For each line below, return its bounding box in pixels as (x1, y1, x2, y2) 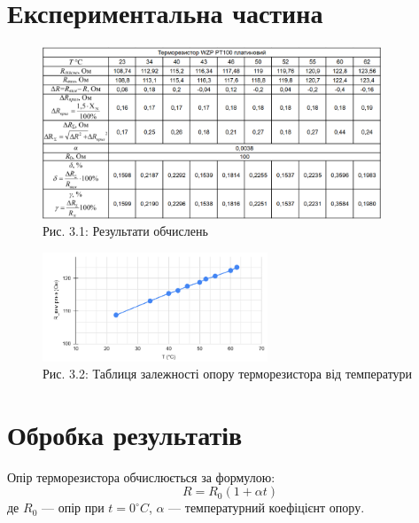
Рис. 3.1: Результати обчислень (43, 222, 208, 240)
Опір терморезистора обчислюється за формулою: (7, 467, 275, 486)
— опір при (41, 498, 105, 517)
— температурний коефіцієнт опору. (168, 498, 365, 517)
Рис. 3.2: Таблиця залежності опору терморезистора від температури (43, 364, 413, 383)
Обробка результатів (7, 416, 243, 452)
